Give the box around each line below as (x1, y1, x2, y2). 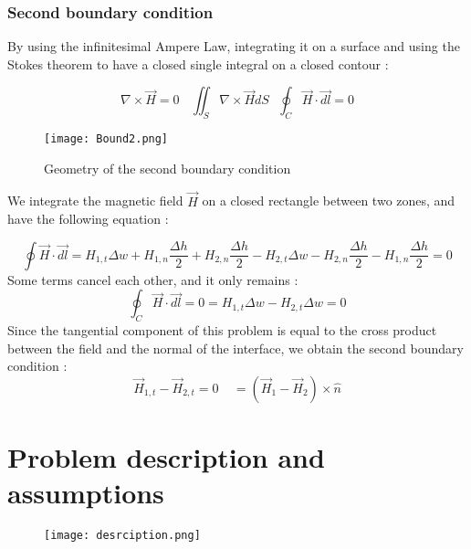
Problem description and (7, 438, 325, 476)
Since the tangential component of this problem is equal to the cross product (7, 321, 437, 340)
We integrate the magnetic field (7, 191, 183, 210)
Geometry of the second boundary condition (44, 158, 291, 177)
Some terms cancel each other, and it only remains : (7, 269, 298, 289)
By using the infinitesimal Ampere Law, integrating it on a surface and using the (7, 37, 460, 56)
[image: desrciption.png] (44, 529, 201, 543)
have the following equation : (7, 209, 169, 228)
